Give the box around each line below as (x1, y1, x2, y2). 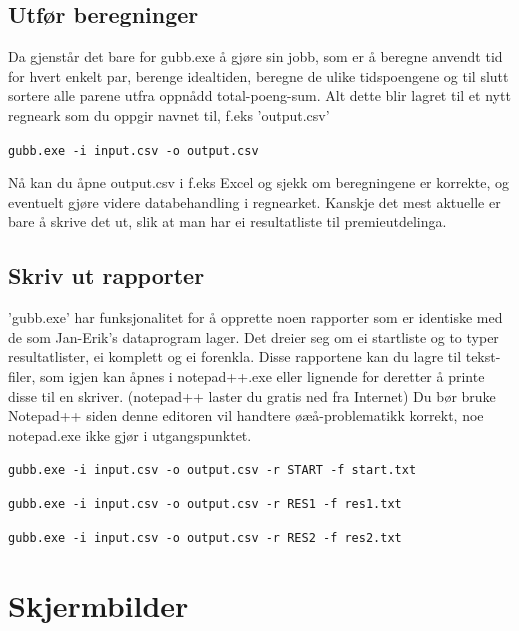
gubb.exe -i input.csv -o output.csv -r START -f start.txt (8, 463, 417, 478)
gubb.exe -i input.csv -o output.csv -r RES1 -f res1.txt (8, 497, 402, 512)
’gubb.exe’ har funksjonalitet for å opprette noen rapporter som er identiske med (8, 307, 503, 328)
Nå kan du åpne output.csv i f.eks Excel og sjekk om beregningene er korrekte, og (8, 172, 510, 193)
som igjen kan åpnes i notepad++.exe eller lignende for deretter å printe (39, 366, 485, 386)
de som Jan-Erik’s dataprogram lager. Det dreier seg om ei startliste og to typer (8, 326, 499, 347)
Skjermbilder (8, 584, 189, 625)
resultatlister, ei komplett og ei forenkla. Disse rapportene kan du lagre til (8, 346, 462, 367)
